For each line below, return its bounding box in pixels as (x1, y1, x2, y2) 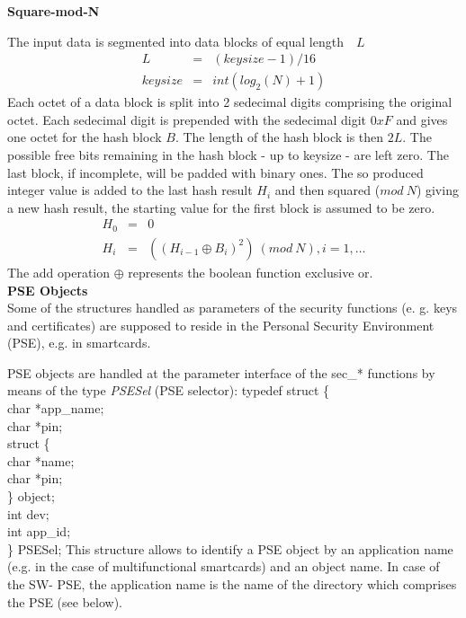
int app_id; (7, 522, 71, 541)
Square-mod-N (7, 2, 100, 20)
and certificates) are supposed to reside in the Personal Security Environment (7, 315, 435, 334)
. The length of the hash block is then (175, 128, 384, 146)
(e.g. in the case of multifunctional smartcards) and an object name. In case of (7, 557, 440, 576)
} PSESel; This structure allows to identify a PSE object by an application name (7, 539, 453, 558)
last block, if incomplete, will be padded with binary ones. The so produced (7, 163, 424, 181)
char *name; (7, 451, 75, 470)
